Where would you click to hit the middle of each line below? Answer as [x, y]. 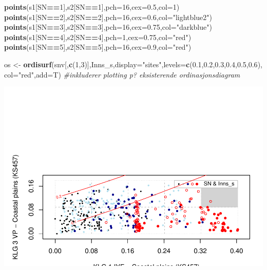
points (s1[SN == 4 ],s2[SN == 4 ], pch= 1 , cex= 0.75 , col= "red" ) [98, 37]
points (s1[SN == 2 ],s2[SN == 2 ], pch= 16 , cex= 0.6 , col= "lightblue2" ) [108, 17]
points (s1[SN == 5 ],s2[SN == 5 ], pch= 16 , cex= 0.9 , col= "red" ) [98, 47]
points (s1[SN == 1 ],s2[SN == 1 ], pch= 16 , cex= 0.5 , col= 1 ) [92, 7]
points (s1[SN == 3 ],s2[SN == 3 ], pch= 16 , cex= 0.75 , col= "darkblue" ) [108, 27]
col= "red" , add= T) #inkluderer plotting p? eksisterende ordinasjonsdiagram [122, 74]
